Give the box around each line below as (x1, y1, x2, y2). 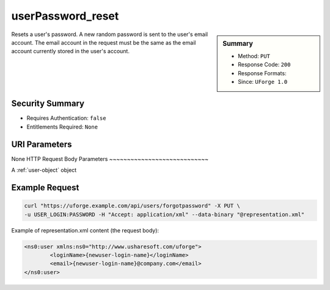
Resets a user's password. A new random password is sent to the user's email (11, 31, 208, 38)
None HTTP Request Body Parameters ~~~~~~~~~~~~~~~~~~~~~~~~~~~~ (11, 155, 209, 162)
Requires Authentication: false (26, 114, 106, 122)
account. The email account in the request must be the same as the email (11, 39, 196, 46)
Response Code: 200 (238, 61, 291, 69)
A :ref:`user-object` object (11, 166, 77, 174)
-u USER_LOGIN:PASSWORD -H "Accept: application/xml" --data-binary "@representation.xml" (24, 211, 305, 218)
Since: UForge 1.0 (238, 78, 288, 85)
